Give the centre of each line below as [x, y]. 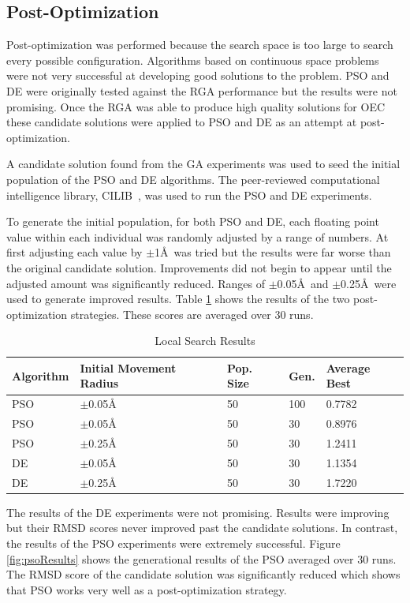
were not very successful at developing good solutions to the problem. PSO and [198, 75]
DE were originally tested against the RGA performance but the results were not [202, 90]
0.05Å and [303, 283]
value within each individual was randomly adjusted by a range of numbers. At [198, 236]
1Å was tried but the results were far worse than [273, 252]
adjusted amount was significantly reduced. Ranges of [136, 283]
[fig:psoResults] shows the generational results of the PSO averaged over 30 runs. [201, 558]
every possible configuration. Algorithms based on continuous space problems [193, 60]
